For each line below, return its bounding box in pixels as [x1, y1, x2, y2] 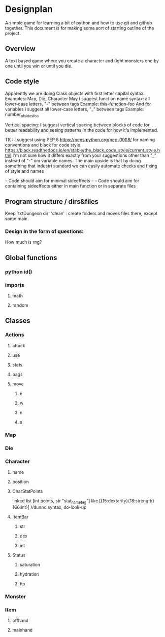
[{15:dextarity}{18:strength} [99, 497, 154, 504]
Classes [5, 317, 31, 325]
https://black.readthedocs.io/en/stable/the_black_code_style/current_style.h [5, 147, 160, 153]
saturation [19, 562, 40, 567]
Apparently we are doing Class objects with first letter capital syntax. [5, 90, 145, 96]
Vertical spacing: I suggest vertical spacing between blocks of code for [5, 122, 150, 128]
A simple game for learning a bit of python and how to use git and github [5, 20, 152, 26]
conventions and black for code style [5, 142, 80, 148]
